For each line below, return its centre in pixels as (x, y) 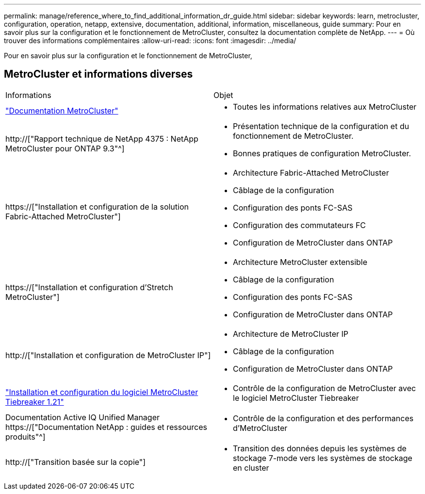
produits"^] (25, 436)
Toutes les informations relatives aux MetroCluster (325, 107)
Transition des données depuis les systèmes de (320, 448)
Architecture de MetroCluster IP (291, 334)
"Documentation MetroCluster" (62, 110)
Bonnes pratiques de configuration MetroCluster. (322, 153)
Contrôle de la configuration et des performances (323, 418)
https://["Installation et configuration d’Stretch (89, 287)
